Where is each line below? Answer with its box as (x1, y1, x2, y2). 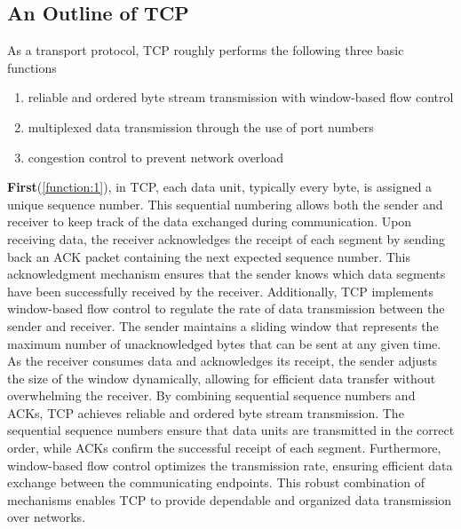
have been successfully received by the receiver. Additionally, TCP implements (7, 281, 434, 300)
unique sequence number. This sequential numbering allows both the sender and (7, 194, 443, 213)
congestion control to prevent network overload (28, 147, 284, 166)
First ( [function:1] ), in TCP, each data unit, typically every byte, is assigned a (7, 178, 433, 196)
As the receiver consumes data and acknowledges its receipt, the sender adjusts (7, 351, 438, 370)
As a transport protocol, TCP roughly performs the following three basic (7, 41, 404, 59)
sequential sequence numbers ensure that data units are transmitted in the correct (7, 421, 455, 439)
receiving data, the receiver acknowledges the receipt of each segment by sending (7, 229, 446, 248)
